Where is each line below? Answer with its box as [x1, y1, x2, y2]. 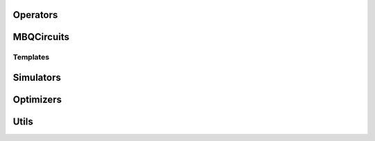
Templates [12, 53, 50, 62]
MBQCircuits [12, 31, 69, 43]
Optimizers [12, 94, 62, 106]
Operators [12, 9, 58, 21]
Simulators [12, 72, 62, 84]
